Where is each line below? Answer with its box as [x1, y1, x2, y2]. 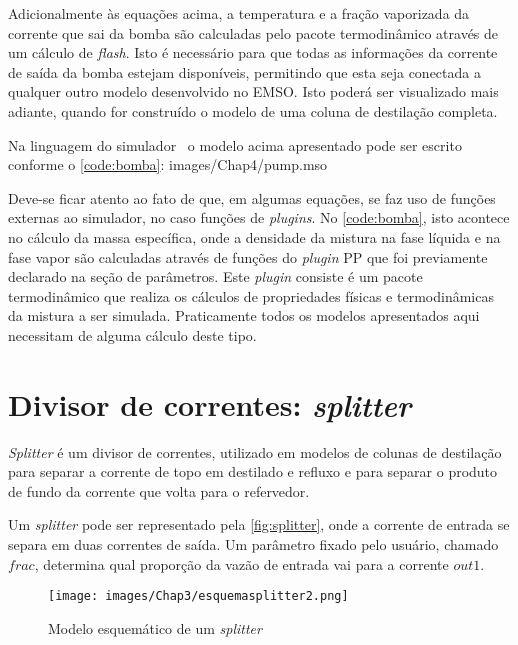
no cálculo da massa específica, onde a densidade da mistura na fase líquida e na [8, 226, 501, 247]
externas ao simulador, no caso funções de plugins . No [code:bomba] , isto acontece [8, 207, 510, 228]
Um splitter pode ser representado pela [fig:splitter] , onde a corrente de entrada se [8, 514, 510, 535]
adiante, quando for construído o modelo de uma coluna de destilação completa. [8, 100, 498, 121]
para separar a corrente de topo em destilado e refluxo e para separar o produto [8, 461, 498, 482]
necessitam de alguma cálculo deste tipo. [8, 324, 257, 345]
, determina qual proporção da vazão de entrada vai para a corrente [34, 553, 449, 574]
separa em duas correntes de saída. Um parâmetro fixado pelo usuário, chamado [8, 534, 499, 554]
